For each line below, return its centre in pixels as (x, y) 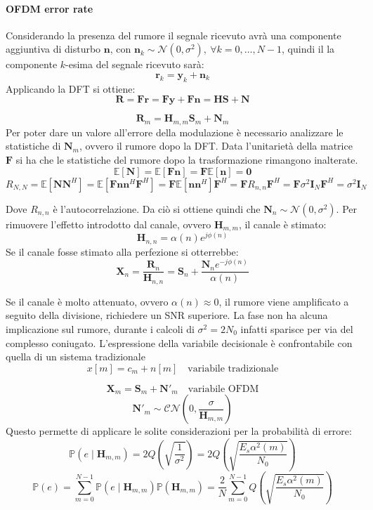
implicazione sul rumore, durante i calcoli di (100, 328)
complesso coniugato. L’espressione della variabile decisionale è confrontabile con (179, 342)
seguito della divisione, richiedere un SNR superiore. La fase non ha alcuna (167, 315)
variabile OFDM (223, 389)
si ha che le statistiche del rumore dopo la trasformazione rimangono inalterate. (187, 160)
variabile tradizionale (233, 368)
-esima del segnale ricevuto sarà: (135, 64)
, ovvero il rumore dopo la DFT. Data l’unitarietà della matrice (216, 146)
